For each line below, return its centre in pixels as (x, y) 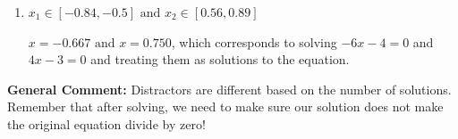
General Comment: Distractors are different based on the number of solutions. (229, 89)
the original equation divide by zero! (106, 123)
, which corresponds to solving (254, 41)
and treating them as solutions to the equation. (220, 59)
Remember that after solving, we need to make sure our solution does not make (225, 106)
